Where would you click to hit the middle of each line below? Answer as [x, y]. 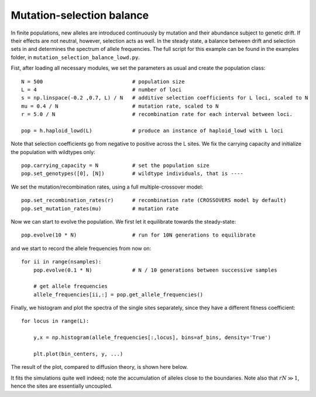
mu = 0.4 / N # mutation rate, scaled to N [120, 106]
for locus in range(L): [55, 321]
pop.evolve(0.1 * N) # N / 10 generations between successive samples [155, 270]
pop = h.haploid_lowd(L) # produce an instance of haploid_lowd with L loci [152, 131]
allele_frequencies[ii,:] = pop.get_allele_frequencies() [118, 295]
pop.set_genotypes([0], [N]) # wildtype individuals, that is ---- [132, 174]
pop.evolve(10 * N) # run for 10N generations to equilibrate [138, 235]
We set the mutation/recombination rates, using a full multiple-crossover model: [107, 187]
